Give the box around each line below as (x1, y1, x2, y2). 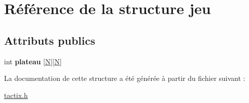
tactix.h (4, 89, 28, 100)
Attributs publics (4, 32, 95, 48)
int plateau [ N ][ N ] (4, 56, 62, 66)
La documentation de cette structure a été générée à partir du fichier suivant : (4, 73, 245, 83)
